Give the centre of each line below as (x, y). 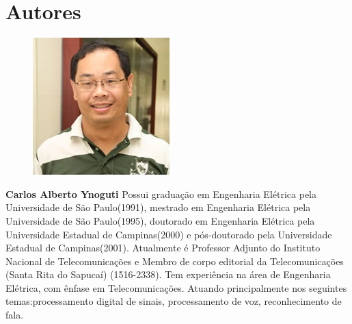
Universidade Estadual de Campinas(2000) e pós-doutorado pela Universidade (169, 234)
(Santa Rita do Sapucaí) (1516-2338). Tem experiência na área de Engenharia (168, 274)
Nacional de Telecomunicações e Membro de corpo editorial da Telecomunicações (175, 261)
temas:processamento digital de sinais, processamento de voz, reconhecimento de (174, 301)
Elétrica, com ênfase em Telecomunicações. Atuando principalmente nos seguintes (176, 287)
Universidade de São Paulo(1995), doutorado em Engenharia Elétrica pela (160, 220)
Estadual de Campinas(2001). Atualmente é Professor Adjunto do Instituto (163, 248)
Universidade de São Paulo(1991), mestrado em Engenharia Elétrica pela (158, 207)
